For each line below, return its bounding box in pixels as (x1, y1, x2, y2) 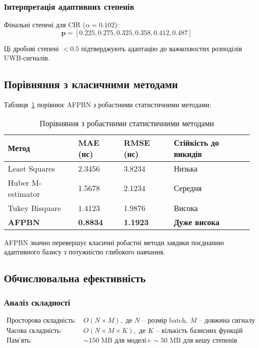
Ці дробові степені (4, 43, 59, 53)
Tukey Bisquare (8, 202, 61, 213)
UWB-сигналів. (4, 53, 50, 63)
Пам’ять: (6, 337, 32, 345)
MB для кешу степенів (170, 337, 237, 345)
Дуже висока (174, 216, 219, 228)
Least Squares (8, 162, 55, 174)
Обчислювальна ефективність (4, 271, 146, 286)
